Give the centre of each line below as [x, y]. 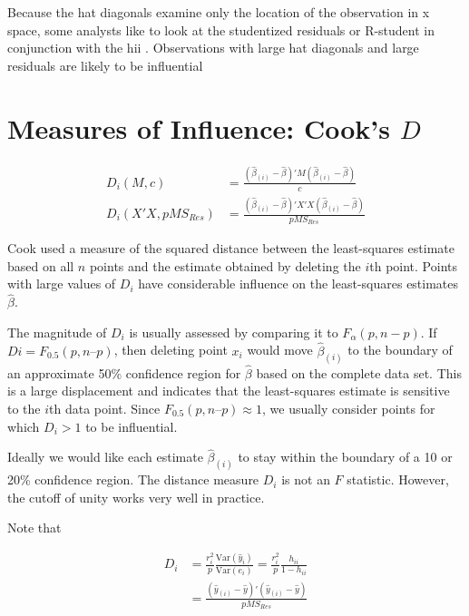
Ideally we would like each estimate [105, 457]
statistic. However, [398, 479]
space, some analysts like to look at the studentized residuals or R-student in [221, 29]
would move [280, 350]
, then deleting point [171, 350]
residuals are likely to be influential [105, 65]
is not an [306, 479]
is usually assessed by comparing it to [234, 332]
